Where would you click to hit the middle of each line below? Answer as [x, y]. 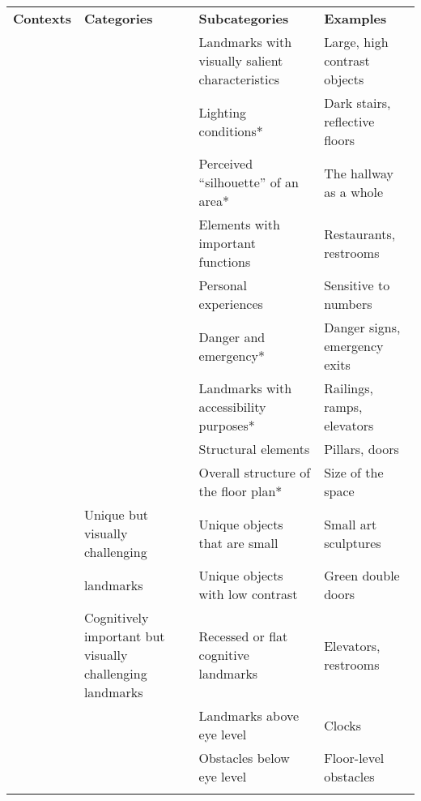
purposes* [227, 425]
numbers [348, 304]
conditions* [231, 131]
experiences [231, 304]
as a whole [354, 191]
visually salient [241, 60]
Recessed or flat [243, 636]
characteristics [239, 79]
